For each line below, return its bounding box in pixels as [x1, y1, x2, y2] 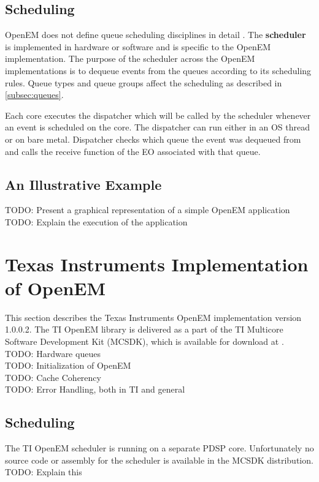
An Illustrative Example [5, 175, 162, 194]
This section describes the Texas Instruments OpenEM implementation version [5, 311, 302, 323]
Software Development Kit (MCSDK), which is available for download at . [5, 335, 284, 348]
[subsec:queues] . [5, 88, 64, 101]
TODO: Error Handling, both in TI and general [5, 383, 185, 396]
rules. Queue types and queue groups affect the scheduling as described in [5, 76, 282, 89]
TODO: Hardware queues [5, 347, 101, 360]
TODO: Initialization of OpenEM [5, 359, 131, 372]
